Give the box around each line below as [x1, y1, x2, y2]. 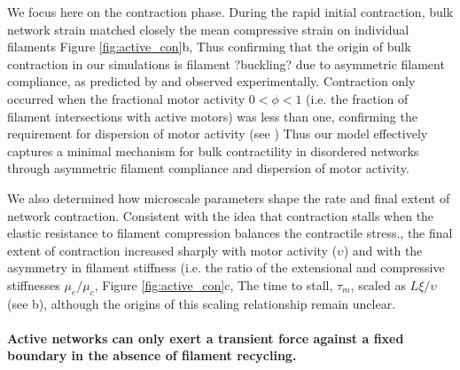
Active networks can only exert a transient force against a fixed [7, 328, 404, 347]
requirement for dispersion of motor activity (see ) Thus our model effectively [7, 124, 428, 143]
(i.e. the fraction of [306, 89, 409, 107]
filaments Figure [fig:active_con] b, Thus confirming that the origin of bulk [7, 37, 411, 56]
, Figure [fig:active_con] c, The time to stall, [94, 275, 333, 294]
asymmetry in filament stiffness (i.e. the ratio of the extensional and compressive [7, 258, 445, 277]
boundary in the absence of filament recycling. [7, 346, 297, 365]
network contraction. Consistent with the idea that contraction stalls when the [7, 206, 434, 224]
